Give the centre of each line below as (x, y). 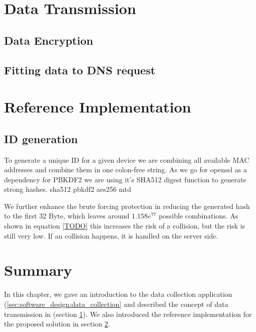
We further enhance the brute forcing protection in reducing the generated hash (127, 206)
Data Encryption (49, 40)
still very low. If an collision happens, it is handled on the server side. (111, 235)
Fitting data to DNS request (80, 70)
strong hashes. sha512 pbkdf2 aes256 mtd (68, 189)
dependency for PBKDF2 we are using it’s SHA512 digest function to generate (125, 179)
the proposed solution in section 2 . (57, 324)
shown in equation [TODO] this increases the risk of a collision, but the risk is (125, 226)
